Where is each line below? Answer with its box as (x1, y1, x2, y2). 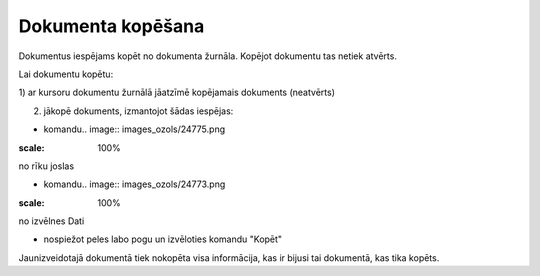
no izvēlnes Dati (18, 215, 85, 227)
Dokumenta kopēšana (18, 15, 205, 37)
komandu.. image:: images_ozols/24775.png (43, 123, 225, 135)
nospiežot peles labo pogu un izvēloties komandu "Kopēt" (43, 233, 283, 245)
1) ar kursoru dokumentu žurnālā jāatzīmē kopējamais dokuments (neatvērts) (18, 86, 335, 99)
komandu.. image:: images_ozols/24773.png (43, 178, 226, 190)
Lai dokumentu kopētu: (18, 68, 114, 80)
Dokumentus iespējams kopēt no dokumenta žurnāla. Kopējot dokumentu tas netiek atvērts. (18, 50, 397, 62)
